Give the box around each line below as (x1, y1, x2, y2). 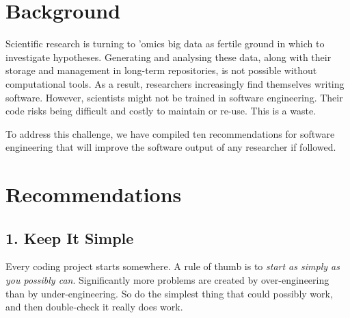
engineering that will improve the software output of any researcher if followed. (5, 140, 336, 154)
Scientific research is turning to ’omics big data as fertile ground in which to (5, 36, 325, 51)
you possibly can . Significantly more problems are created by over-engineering (5, 273, 329, 287)
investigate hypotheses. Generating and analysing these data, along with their (5, 49, 332, 64)
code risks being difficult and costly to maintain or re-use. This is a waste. (5, 103, 317, 118)
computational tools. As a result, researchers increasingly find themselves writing (5, 76, 345, 90)
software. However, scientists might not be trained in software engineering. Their (5, 90, 343, 104)
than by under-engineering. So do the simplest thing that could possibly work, (5, 286, 333, 300)
